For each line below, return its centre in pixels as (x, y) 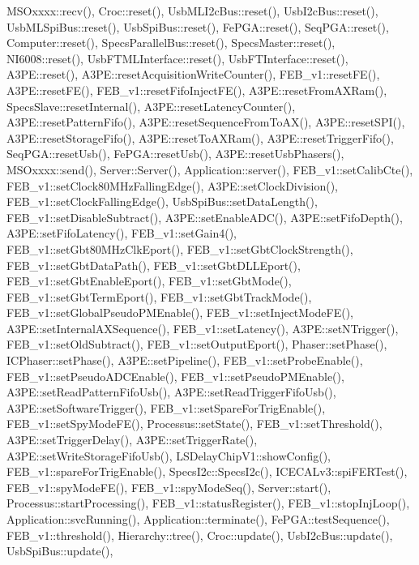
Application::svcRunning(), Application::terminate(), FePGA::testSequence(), (198, 519)
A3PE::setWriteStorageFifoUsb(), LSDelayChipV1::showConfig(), (169, 455)
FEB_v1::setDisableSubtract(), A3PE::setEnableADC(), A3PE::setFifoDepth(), (205, 217)
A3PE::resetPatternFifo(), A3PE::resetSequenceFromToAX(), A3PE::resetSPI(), (206, 122)
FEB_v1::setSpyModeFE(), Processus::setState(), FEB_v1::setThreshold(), (195, 424)
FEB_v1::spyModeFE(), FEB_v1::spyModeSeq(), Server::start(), (169, 487)
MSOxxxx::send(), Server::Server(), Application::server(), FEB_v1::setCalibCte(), (210, 169)
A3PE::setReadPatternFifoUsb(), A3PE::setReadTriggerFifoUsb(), (171, 392)
